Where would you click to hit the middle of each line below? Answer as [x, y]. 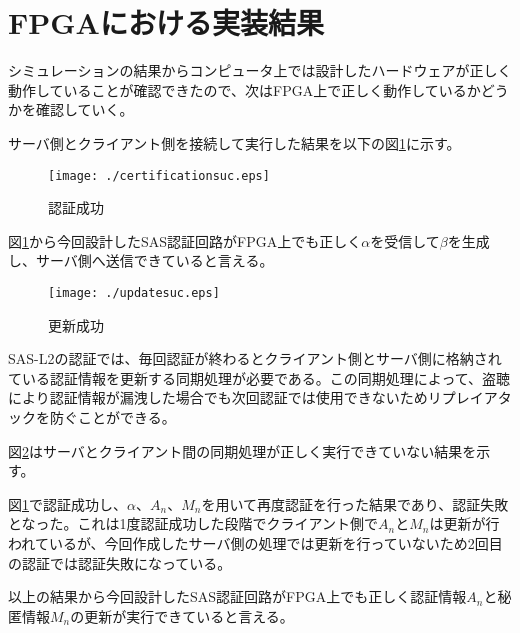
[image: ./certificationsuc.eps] [159, 175]
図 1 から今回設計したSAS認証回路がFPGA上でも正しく [185, 240]
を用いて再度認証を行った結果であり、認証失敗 [355, 503]
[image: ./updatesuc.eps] [134, 292]
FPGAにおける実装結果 [166, 22]
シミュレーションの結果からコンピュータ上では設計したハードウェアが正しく [260, 70]
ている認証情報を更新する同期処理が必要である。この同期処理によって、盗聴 [259, 377]
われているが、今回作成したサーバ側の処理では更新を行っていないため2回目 [255, 542]
